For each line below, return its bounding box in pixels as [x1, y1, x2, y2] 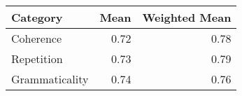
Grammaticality [11, 71, 89, 87]
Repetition [11, 50, 63, 67]
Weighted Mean [142, 9, 232, 25]
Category [11, 9, 63, 25]
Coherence [11, 30, 62, 46]
